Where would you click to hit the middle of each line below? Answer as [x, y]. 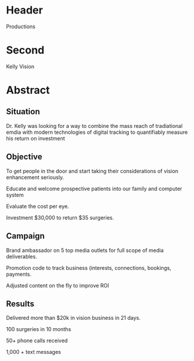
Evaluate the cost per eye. [38, 206]
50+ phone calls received [37, 340]
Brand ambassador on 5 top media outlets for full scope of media [85, 250]
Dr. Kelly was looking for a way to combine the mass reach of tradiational [94, 126]
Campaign [26, 236]
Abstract [28, 90]
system [15, 195]
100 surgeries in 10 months [39, 329]
